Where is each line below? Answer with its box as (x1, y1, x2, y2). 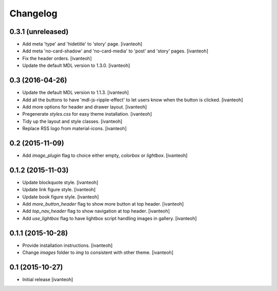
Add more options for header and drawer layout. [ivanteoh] (22, 103, 147, 110)
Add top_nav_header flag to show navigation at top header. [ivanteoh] (22, 208, 170, 214)
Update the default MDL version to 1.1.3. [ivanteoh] (22, 89, 129, 96)
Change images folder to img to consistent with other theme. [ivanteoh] (22, 249, 174, 256)
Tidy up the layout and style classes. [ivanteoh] (22, 118, 123, 124)
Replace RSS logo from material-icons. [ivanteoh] (22, 125, 127, 132)
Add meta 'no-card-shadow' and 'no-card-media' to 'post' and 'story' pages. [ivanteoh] (22, 48, 209, 54)
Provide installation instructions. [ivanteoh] (22, 242, 113, 248)
